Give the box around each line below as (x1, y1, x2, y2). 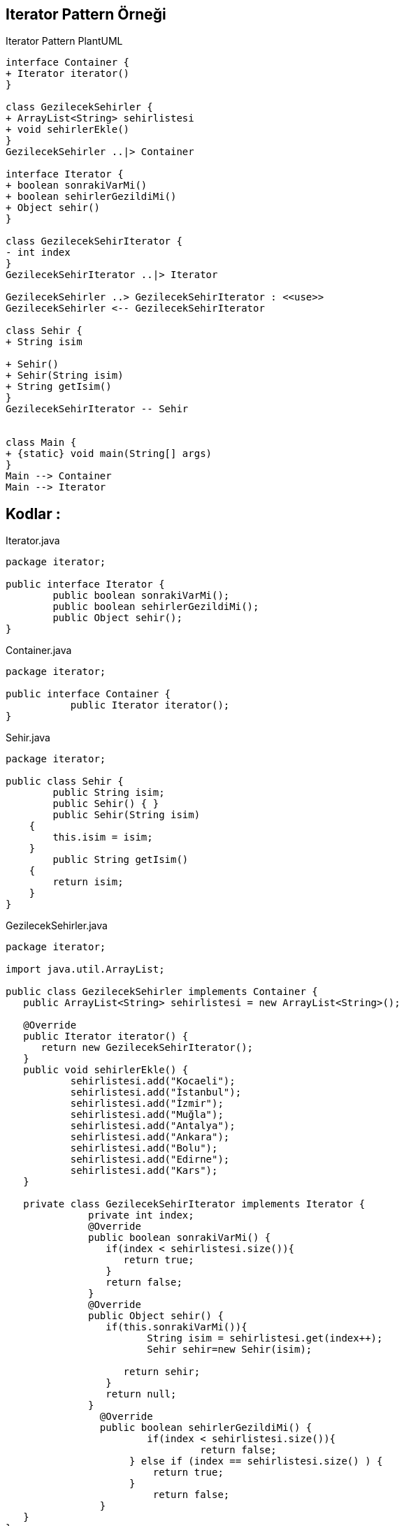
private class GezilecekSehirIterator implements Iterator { (23, 1198, 366, 1210)
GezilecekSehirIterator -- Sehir (6, 403, 189, 415)
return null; (106, 1388, 177, 1400)
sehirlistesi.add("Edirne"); (70, 1154, 230, 1165)
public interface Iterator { (6, 579, 165, 590)
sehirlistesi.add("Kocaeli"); (70, 1075, 236, 1087)
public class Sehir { (6, 776, 124, 787)
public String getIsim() (52, 854, 189, 866)
